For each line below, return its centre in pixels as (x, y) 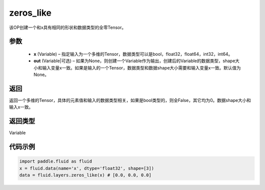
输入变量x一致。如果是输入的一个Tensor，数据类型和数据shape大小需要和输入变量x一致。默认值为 (141, 68)
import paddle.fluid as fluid (56, 161)
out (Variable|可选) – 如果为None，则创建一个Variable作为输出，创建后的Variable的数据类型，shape (134, 61)
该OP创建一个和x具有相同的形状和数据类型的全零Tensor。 (67, 27)
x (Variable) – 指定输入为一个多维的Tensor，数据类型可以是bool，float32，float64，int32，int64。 (133, 54)
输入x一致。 (21, 107)
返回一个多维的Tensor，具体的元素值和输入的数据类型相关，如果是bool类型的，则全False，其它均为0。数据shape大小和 (130, 100)
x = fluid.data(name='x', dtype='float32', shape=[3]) (87, 168)
